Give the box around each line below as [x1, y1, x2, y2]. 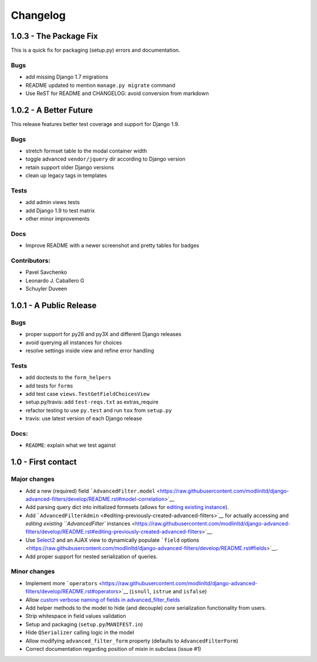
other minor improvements [25, 215, 90, 222]
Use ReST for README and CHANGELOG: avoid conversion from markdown [25, 90, 209, 97]
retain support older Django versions [25, 164, 114, 171]
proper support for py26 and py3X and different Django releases [25, 331, 181, 338]
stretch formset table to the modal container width [25, 147, 147, 155]
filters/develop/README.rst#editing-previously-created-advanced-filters [25, 528, 202, 535]
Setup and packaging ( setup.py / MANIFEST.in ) [25, 620, 143, 627]
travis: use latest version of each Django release [25, 415, 142, 422]
